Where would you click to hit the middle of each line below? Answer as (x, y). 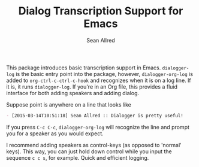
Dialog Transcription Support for (101, 11)
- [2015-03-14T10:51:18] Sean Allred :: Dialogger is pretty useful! (95, 116)
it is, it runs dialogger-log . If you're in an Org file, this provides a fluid (92, 86)
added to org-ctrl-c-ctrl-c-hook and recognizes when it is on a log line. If (99, 80)
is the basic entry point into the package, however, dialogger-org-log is (105, 74)
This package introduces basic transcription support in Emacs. (84, 68)
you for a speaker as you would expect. (55, 133)
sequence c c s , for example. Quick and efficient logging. (78, 157)
